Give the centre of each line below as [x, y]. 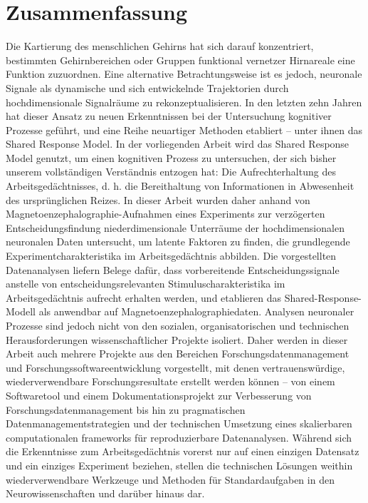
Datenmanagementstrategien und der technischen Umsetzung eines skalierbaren [179, 423]
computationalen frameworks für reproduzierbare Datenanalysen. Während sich [179, 437]
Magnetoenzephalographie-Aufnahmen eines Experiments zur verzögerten [165, 214]
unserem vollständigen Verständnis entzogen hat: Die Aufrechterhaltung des [171, 172]
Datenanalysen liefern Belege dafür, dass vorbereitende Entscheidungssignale [173, 269]
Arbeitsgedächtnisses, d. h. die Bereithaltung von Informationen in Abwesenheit [180, 186]
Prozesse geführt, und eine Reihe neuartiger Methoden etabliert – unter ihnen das [184, 129]
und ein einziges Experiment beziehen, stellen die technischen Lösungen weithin [179, 465]
